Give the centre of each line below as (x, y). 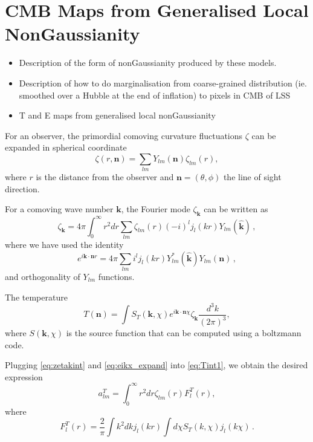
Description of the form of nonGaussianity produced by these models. (148, 63)
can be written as (236, 209)
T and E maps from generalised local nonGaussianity (117, 115)
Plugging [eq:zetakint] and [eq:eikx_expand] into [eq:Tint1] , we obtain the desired (156, 365)
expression (24, 376)
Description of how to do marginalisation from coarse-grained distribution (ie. (163, 83)
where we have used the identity (64, 245)
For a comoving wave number (59, 209)
